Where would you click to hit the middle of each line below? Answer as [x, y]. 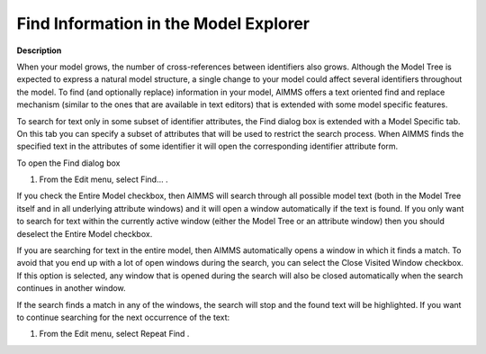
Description [39, 50]
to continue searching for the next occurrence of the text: [123, 317]
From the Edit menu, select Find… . [103, 179]
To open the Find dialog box [68, 163]
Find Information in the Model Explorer [163, 23]
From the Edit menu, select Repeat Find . [114, 334]
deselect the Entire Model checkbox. [85, 233]
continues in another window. [71, 288]
